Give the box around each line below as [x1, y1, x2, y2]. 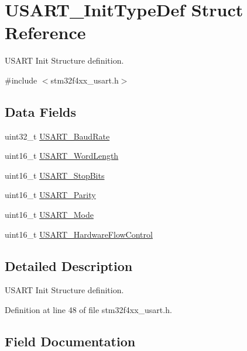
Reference [5, 20, 86, 44]
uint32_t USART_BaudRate [5, 130, 110, 142]
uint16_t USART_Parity [5, 189, 96, 201]
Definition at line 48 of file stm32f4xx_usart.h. [5, 304, 172, 316]
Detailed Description [5, 256, 133, 274]
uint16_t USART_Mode [5, 208, 94, 221]
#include [5, 74, 37, 86]
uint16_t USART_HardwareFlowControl [5, 228, 153, 240]
